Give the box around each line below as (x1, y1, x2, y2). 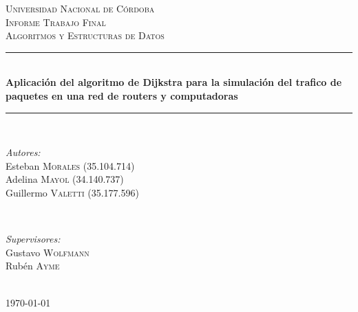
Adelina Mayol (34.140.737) (6, 172, 124, 186)
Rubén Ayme (6, 258, 60, 273)
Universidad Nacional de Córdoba (6, 1, 155, 15)
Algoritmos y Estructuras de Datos (6, 28, 165, 43)
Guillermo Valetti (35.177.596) (6, 185, 139, 199)
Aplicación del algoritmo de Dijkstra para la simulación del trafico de (6, 75, 342, 89)
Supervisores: (6, 232, 61, 246)
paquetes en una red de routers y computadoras (6, 88, 238, 102)
